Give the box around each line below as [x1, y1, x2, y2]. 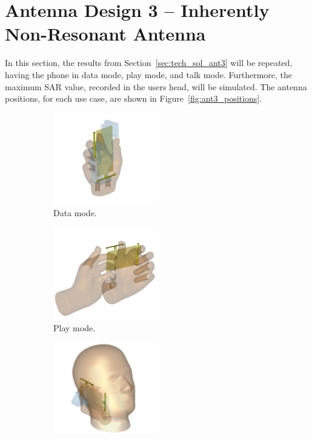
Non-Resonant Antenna [5, 21, 206, 46]
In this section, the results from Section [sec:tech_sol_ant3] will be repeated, [5, 56, 293, 69]
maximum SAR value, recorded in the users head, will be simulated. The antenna [5, 80, 307, 93]
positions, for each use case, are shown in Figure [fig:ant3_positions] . [5, 92, 262, 105]
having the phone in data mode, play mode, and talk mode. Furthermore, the [5, 68, 293, 81]
